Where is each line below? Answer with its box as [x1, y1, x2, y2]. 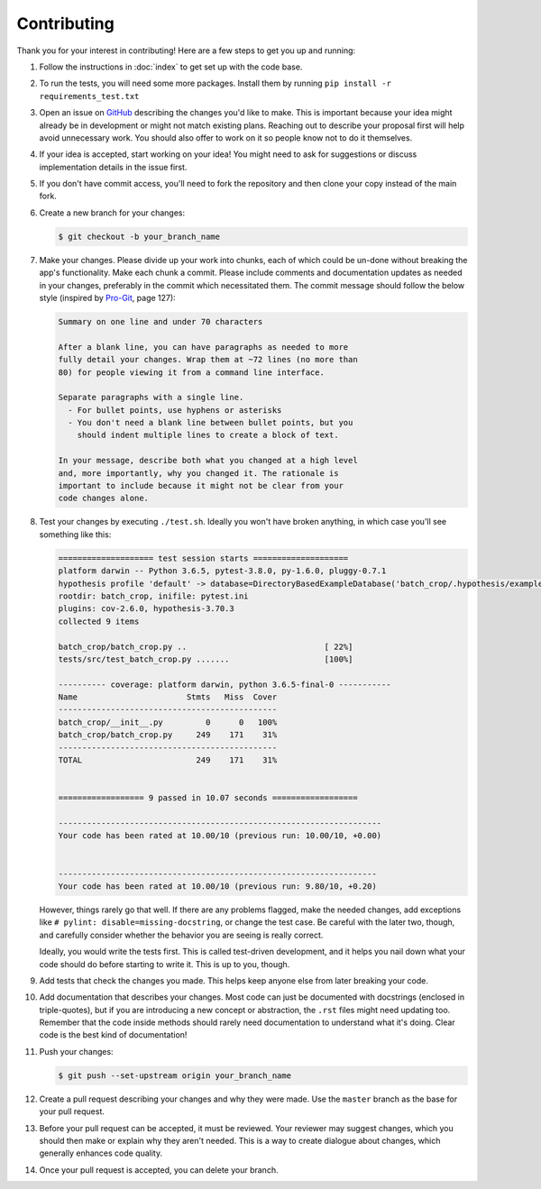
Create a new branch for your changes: [39, 207, 185, 218]
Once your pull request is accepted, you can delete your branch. [39, 1164, 279, 1175]
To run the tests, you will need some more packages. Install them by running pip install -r [39, 78, 392, 89]
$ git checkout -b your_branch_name [58, 231, 221, 242]
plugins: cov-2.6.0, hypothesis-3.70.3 [58, 604, 234, 614]
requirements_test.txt [39, 91, 140, 101]
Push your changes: [39, 1046, 114, 1056]
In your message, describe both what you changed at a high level [58, 455, 358, 466]
